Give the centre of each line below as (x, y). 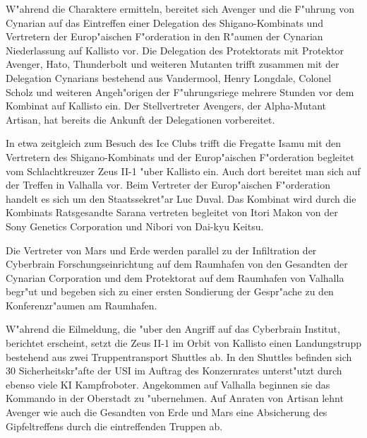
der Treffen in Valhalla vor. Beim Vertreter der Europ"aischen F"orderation (168, 185)
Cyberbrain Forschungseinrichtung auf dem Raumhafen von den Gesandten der (177, 264)
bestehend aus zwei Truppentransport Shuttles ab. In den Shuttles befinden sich (179, 356)
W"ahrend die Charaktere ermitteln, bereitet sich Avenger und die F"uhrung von (180, 8)
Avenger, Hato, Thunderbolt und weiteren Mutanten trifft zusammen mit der (173, 64)
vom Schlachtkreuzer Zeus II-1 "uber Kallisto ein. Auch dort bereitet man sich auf (183, 171)
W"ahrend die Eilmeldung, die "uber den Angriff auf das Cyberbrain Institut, (173, 329)
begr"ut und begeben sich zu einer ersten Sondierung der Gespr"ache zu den (170, 291)
